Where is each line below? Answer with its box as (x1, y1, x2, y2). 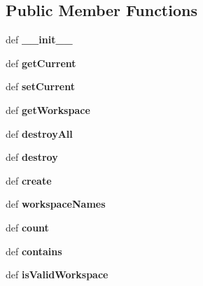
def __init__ (6, 32, 73, 47)
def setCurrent (6, 79, 75, 94)
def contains (6, 243, 62, 258)
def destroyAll (6, 126, 73, 141)
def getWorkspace (6, 102, 90, 117)
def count (6, 220, 49, 234)
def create (6, 173, 52, 187)
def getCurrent (6, 55, 76, 70)
